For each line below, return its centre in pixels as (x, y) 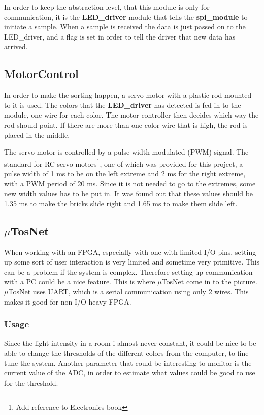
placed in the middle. (37, 135)
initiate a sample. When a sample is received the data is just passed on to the (125, 27)
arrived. (16, 46)
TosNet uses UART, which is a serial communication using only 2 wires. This (128, 291)
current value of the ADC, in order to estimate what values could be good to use (130, 373)
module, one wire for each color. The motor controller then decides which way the (131, 115)
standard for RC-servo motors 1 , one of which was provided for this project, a (124, 163)
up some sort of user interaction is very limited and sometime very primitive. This (132, 262)
